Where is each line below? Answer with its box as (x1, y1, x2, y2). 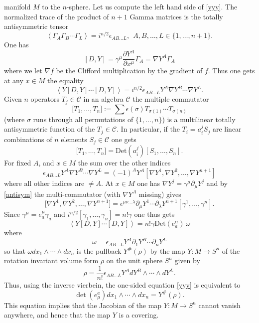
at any (4, 75, 23, 86)
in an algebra (83, 94, 124, 104)
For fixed (4, 158, 31, 168)
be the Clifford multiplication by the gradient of (56, 65, 203, 76)
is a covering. (119, 310, 159, 320)
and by (206, 178, 228, 188)
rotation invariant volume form (4, 255, 99, 266)
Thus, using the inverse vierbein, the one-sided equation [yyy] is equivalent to (4, 280, 241, 290)
